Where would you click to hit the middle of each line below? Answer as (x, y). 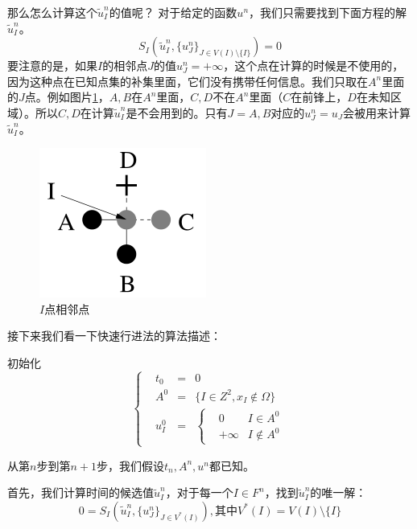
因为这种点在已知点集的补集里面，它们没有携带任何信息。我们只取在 (188, 81)
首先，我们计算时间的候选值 (81, 492)
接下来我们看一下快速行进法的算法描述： (114, 336)
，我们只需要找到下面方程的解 (328, 12)
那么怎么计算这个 (52, 12)
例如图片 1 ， (78, 97)
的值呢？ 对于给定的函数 (173, 12)
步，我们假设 (130, 465)
